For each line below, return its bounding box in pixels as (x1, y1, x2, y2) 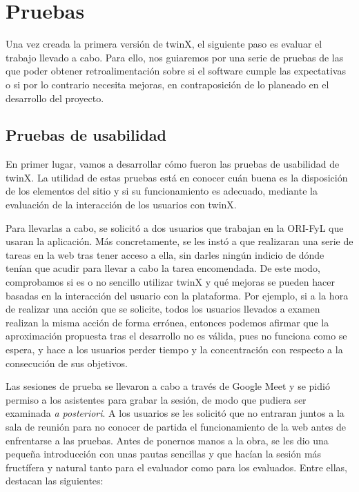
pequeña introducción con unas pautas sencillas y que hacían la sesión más (6, 446, 322, 461)
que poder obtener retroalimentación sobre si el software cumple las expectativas (6, 63, 346, 78)
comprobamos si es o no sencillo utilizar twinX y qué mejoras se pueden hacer (6, 275, 335, 289)
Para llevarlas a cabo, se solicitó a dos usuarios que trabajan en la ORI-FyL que (6, 220, 344, 235)
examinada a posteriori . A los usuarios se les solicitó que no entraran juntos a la (6, 406, 345, 420)
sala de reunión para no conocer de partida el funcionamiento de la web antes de (6, 419, 347, 433)
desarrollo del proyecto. (6, 90, 104, 105)
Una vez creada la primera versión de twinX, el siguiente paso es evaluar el (6, 37, 322, 51)
